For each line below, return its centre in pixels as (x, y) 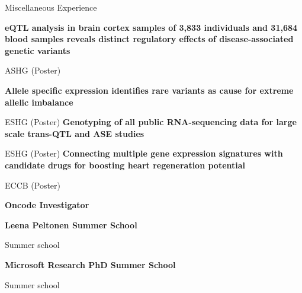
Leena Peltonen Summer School (71, 224)
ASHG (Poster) (33, 70)
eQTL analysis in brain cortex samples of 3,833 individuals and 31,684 (151, 27)
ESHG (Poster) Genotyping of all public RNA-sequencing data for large (151, 122)
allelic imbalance (39, 102)
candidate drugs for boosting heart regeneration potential (125, 165)
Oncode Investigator (47, 205)
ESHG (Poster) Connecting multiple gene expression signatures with (144, 153)
